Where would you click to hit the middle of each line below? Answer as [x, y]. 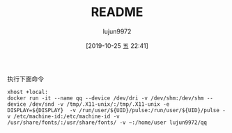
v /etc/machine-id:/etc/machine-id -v [63, 116]
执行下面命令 [25, 79]
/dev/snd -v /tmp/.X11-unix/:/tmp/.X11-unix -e [99, 104]
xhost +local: [28, 92]
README [117, 12]
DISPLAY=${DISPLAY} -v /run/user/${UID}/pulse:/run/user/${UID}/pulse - [117, 110]
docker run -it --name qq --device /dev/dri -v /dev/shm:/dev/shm [106, 98]
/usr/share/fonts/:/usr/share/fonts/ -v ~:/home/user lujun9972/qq [107, 123]
